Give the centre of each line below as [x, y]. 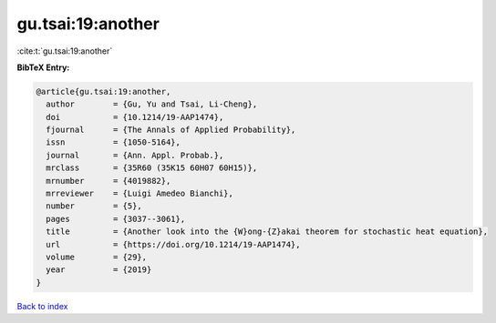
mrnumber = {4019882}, [108, 181]
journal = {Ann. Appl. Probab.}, [135, 155]
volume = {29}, [97, 257]
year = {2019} [99, 270]
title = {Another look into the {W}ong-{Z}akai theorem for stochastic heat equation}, [267, 232]
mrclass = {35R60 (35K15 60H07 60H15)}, [152, 168]
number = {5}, [94, 206]
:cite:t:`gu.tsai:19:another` [65, 51]
